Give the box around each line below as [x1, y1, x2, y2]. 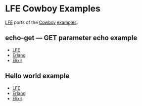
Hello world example [5, 72, 70, 80]
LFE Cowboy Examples [5, 3, 100, 14]
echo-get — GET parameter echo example [5, 34, 138, 42]
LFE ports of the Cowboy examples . [5, 19, 78, 25]
